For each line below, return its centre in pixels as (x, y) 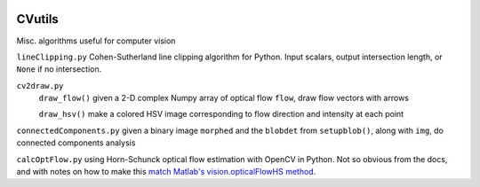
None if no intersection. (59, 69)
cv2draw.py (40, 86)
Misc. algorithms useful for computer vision (96, 41)
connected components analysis (76, 143)
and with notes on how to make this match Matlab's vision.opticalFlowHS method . (166, 172)
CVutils (38, 19)
